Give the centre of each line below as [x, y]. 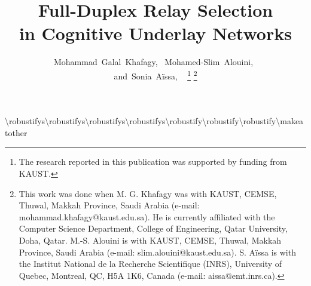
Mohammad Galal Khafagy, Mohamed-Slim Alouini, [153, 62]
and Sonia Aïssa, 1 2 [155, 75]
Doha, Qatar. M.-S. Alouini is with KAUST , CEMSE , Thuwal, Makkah [150, 240]
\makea [290, 121]
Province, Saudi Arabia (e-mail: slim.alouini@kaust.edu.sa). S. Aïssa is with [157, 252]
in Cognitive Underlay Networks [155, 33]
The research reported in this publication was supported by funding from [153, 162]
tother [16, 132]
